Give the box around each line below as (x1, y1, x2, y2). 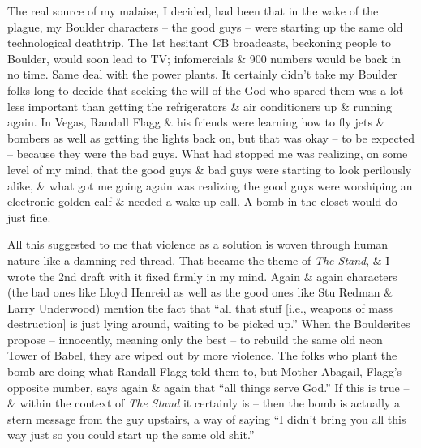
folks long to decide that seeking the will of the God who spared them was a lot (7, 81, 404, 98)
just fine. (7, 208, 51, 225)
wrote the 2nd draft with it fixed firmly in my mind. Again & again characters (7, 267, 397, 284)
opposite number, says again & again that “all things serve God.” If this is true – (7, 378, 410, 395)
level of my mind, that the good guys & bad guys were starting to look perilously (7, 160, 412, 177)
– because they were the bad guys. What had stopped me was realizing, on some (7, 145, 408, 162)
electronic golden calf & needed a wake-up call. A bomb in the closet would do (7, 193, 397, 210)
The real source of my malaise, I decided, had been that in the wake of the (7, 2, 379, 19)
